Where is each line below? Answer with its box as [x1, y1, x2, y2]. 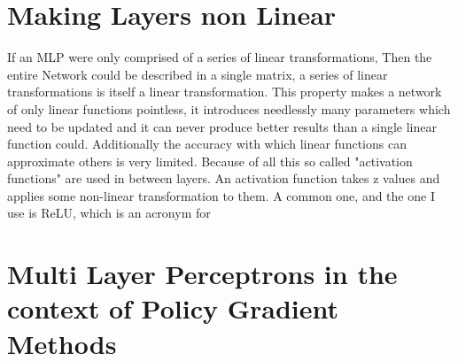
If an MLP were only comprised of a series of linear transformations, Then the [7, 48, 432, 66]
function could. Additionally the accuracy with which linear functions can [7, 134, 407, 153]
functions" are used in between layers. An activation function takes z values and [7, 169, 440, 188]
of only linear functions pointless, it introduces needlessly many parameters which [7, 99, 451, 118]
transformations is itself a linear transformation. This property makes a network [7, 82, 442, 101]
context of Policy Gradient [7, 290, 338, 326]
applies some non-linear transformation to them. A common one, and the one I [7, 186, 435, 204]
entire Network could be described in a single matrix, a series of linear [7, 65, 388, 83]
